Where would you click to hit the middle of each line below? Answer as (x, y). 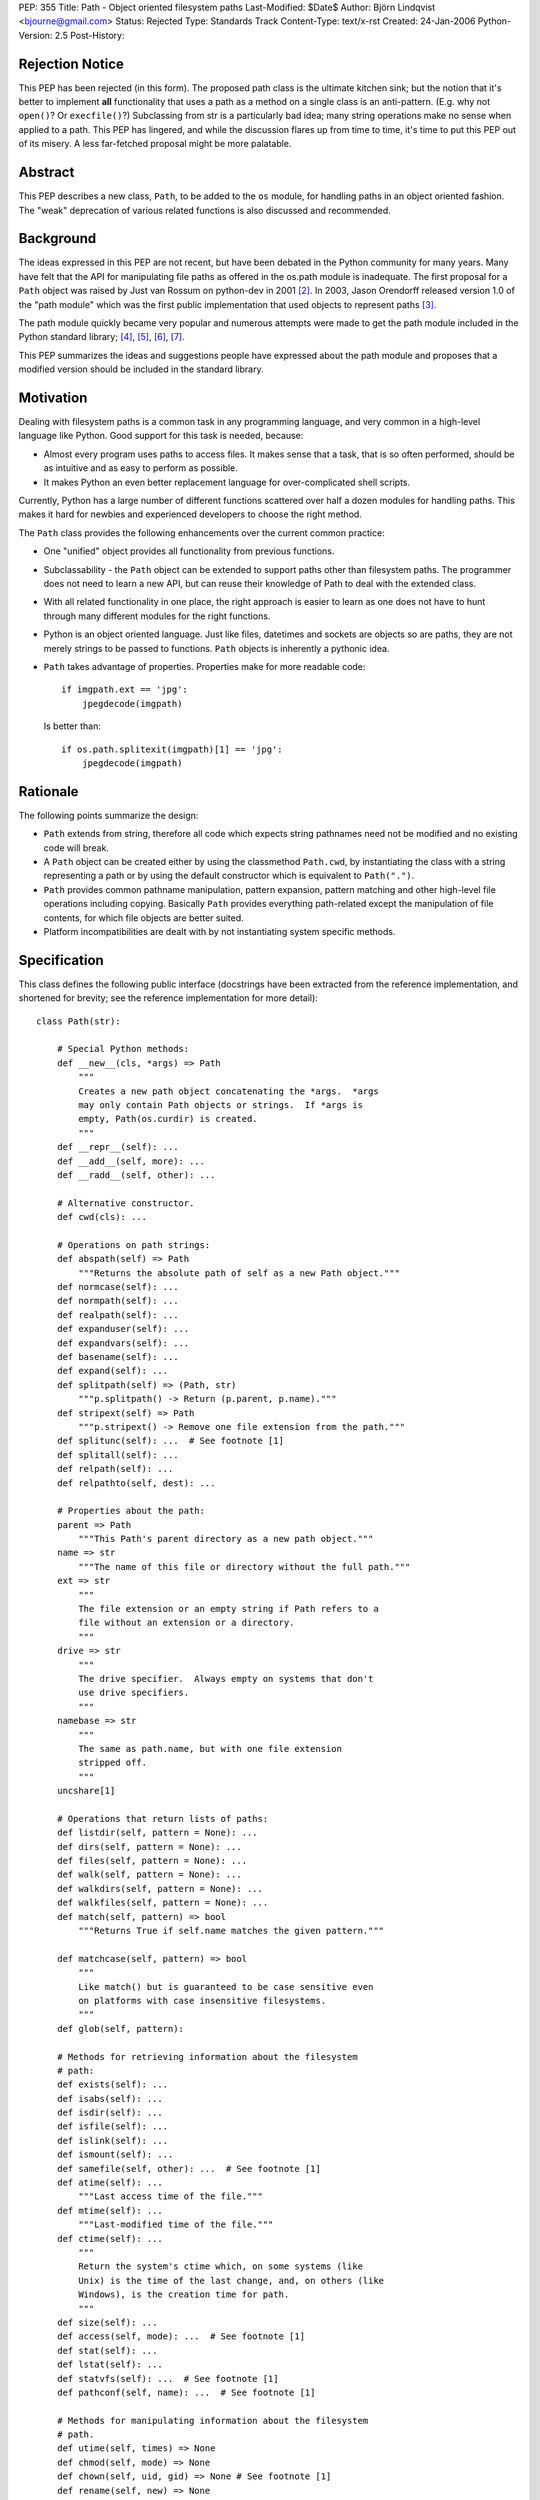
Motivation (53, 398)
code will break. (76, 847)
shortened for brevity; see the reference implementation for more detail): (168, 998)
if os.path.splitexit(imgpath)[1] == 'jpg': (172, 749)
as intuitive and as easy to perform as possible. (141, 468)
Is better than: (72, 726)
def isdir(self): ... (110, 2113)
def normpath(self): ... (117, 1301)
